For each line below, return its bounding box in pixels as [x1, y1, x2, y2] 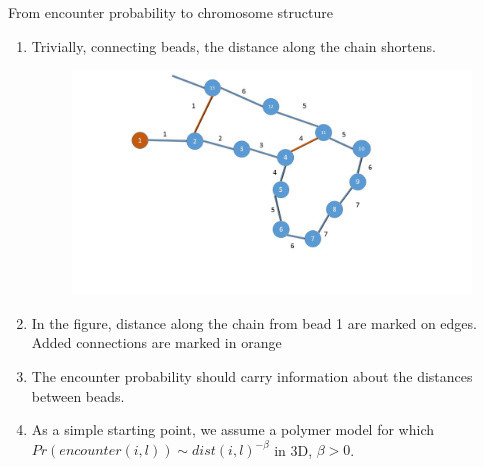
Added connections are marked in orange [31, 332, 282, 353]
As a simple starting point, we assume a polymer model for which [31, 419, 434, 440]
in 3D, [274, 439, 313, 460]
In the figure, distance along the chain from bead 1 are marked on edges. [31, 312, 477, 333]
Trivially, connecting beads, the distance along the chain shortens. [31, 35, 436, 56]
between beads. [31, 385, 125, 406]
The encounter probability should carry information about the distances [31, 366, 473, 387]
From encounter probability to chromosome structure [8, 2, 333, 22]
